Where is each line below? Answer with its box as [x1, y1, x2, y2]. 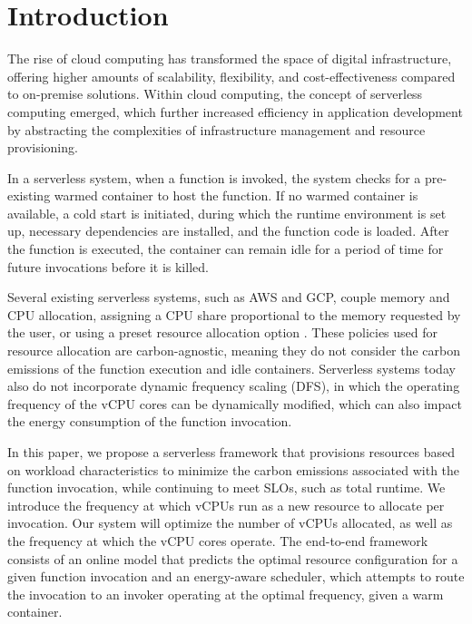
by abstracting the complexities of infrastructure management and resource [7, 120, 426, 139]
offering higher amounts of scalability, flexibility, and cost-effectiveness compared [7, 66, 456, 85]
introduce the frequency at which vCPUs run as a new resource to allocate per [7, 495, 445, 514]
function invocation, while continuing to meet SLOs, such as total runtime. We [7, 478, 446, 497]
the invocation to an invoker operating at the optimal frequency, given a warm [7, 584, 444, 603]
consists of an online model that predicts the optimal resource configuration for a [7, 549, 458, 568]
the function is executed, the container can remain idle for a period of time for [7, 239, 444, 258]
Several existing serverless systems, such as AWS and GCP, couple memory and [7, 288, 450, 307]
